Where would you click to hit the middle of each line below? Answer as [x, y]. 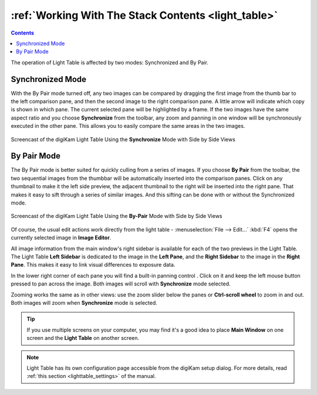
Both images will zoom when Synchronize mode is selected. [84, 302]
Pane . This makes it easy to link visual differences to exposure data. [93, 265]
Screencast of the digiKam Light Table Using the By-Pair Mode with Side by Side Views [117, 216]
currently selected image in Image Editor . [61, 238]
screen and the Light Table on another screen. [83, 338]
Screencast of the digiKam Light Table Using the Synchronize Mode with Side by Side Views [123, 139]
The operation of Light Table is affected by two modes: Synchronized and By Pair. [109, 62]
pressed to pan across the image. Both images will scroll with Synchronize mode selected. [121, 284]
